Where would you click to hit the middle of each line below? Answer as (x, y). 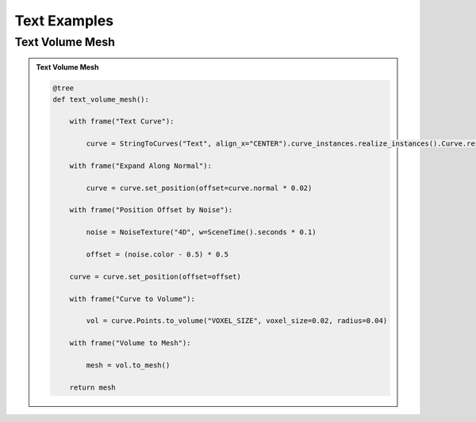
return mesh (93, 387)
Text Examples (64, 21)
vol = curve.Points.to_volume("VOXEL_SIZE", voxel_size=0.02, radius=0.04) (237, 321)
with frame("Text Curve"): (122, 122)
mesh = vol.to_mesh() (128, 365)
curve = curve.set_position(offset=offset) (155, 276)
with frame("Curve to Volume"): (132, 298)
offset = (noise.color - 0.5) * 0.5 (157, 255)
